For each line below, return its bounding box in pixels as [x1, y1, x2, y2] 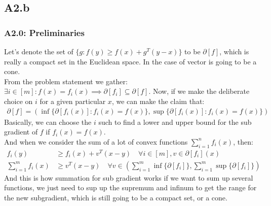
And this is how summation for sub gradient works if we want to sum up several [4, 172, 253, 183]
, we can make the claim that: [111, 95, 205, 106]
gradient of [4, 126, 38, 137]
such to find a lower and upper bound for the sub [98, 116, 252, 127]
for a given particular [40, 95, 106, 106]
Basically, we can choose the [4, 116, 92, 127]
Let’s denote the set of [4, 46, 73, 56]
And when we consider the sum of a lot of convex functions [4, 136, 188, 147]
